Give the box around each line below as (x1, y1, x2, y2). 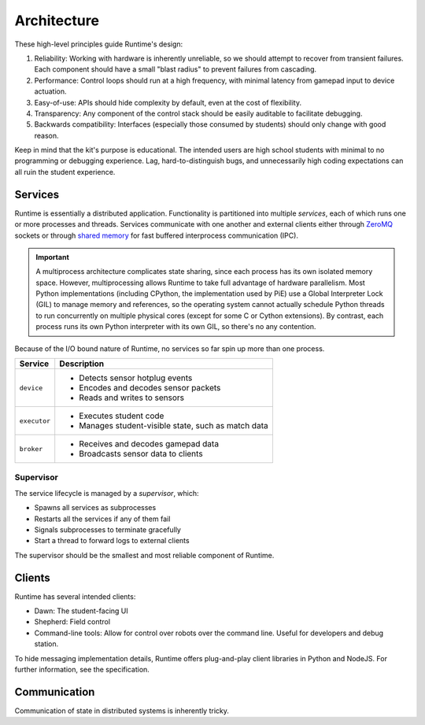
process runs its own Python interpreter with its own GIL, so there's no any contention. (35, 322, 316, 331)
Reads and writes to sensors (79, 392, 185, 403)
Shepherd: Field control (34, 617, 110, 627)
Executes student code (79, 410, 164, 421)
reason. (34, 131, 59, 140)
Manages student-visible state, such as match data (79, 420, 268, 431)
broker (19, 445, 43, 453)
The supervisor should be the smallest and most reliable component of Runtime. (14, 550, 275, 560)
